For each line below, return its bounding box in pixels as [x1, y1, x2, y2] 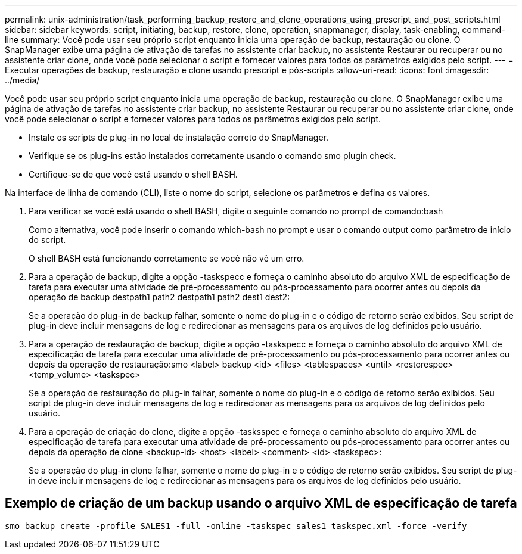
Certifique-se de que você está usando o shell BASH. [29, 169, 238, 179]
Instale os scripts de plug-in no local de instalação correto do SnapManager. [29, 132, 329, 142]
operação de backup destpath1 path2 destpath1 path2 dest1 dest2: [29, 292, 290, 302]
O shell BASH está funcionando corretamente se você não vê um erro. [29, 253, 304, 263]
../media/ [5, 75, 40, 85]
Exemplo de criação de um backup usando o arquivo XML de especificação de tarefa [5, 496, 517, 511]
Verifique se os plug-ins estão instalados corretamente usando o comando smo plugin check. [29, 151, 396, 161]
